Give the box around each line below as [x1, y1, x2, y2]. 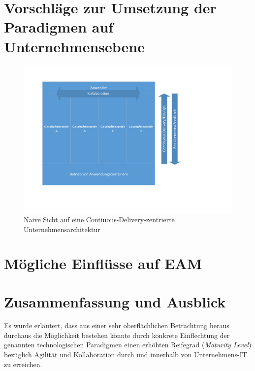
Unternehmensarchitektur [24, 224, 100, 235]
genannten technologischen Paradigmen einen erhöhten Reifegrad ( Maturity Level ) [4, 339, 252, 350]
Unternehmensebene [4, 36, 145, 56]
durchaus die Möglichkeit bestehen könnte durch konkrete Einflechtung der [4, 330, 230, 340]
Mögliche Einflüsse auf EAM [4, 253, 202, 273]
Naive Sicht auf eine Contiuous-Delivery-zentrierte [24, 214, 175, 225]
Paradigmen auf [4, 17, 114, 37]
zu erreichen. [4, 359, 42, 369]
